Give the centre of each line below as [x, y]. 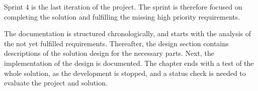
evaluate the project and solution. [56, 83]
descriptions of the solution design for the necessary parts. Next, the [109, 53]
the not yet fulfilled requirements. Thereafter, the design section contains [116, 43]
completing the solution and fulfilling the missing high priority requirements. [122, 16]
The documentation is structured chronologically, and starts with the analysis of [128, 33]
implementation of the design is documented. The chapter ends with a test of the [129, 63]
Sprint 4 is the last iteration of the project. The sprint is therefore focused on [123, 7]
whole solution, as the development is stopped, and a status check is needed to [125, 73]
